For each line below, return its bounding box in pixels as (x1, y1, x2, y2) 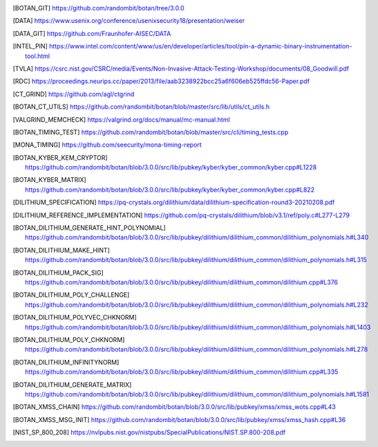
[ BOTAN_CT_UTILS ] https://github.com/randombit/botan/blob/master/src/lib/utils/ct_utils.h (12, 102, 270, 111)
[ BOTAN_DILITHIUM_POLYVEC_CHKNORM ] (12, 313, 138, 322)
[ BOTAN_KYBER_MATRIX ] (12, 176, 86, 184)
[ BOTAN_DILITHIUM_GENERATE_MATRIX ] (12, 381, 132, 389)
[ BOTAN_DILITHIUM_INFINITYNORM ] (12, 358, 120, 366)
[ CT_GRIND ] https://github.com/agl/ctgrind (12, 90, 135, 98)
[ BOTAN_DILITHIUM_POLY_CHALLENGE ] (12, 291, 130, 299)
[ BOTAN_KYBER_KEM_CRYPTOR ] (12, 153, 108, 162)
